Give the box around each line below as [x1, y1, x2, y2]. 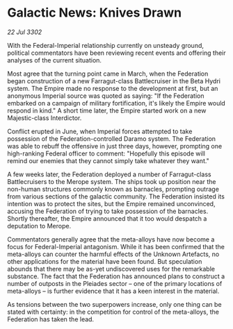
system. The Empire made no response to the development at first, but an [7, 84, 218, 92]
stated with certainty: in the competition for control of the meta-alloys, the [7, 307, 219, 316]
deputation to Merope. [7, 221, 72, 230]
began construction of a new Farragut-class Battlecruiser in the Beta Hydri [7, 76, 221, 85]
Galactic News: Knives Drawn [7, 5, 182, 21]
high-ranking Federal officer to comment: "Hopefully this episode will [7, 149, 205, 158]
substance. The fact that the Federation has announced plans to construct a [7, 272, 225, 280]
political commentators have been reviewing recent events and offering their [7, 49, 226, 57]
